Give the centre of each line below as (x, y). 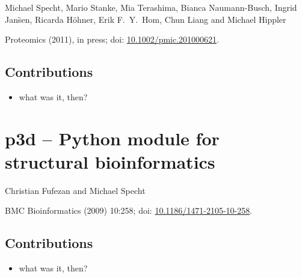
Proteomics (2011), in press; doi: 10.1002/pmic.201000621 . (112, 39)
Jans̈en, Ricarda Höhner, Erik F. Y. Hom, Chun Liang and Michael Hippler (146, 19)
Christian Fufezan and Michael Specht (75, 190)
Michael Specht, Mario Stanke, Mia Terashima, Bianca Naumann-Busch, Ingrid (151, 7)
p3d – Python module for (112, 138)
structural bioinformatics (110, 161)
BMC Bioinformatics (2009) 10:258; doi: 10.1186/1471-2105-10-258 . (129, 210)
